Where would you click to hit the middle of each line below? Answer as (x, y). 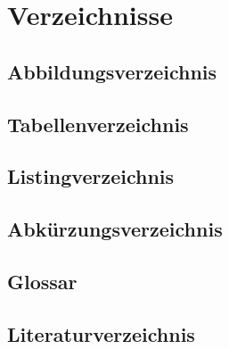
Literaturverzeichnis (101, 333)
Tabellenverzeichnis (98, 124)
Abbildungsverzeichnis (112, 71)
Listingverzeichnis (91, 176)
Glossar (42, 281)
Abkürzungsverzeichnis (115, 229)
